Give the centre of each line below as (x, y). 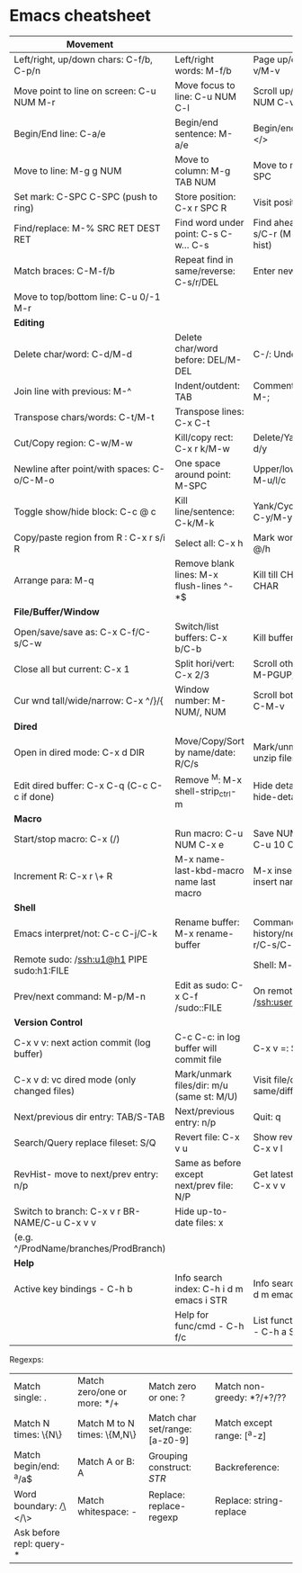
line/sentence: (205, 511)
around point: (203, 474)
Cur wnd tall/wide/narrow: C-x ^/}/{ (89, 700)
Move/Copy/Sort (209, 741)
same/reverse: (205, 271)
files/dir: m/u (202, 1085)
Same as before (208, 1164)
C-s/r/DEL (197, 282)
